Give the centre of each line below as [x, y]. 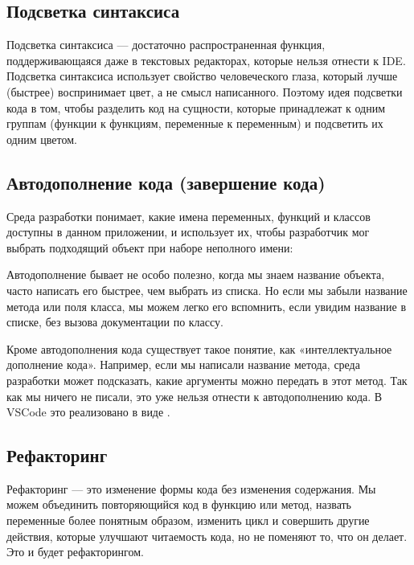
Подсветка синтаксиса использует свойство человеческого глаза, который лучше [202, 76]
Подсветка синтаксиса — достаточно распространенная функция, [166, 45]
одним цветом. [42, 139]
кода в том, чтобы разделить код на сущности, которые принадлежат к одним [196, 107]
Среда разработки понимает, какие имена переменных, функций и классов [189, 216]
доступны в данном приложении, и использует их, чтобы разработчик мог [188, 232]
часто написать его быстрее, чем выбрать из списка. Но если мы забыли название [207, 290]
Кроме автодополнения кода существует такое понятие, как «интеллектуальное [199, 348]
